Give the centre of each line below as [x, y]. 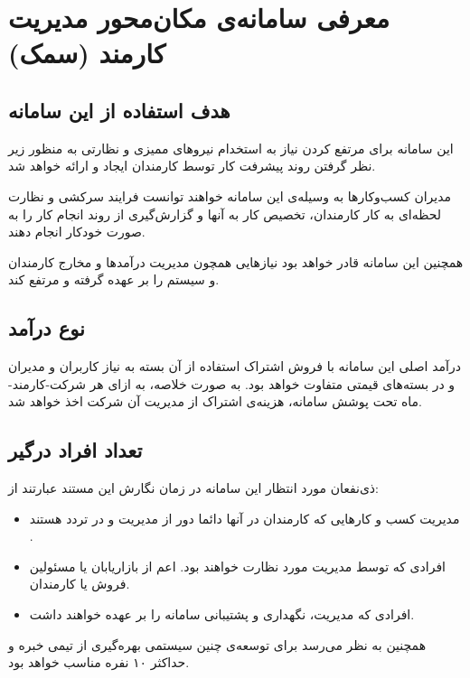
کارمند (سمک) [87, 53]
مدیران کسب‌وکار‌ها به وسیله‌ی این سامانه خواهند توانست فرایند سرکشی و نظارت [230, 195]
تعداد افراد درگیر [75, 450]
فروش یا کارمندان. [80, 584]
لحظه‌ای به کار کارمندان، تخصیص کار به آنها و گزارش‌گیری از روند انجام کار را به [225, 214]
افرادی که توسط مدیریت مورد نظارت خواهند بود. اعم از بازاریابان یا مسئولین [238, 566]
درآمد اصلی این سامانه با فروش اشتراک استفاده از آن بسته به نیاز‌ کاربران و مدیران [235, 366]
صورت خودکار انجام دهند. [77, 232]
